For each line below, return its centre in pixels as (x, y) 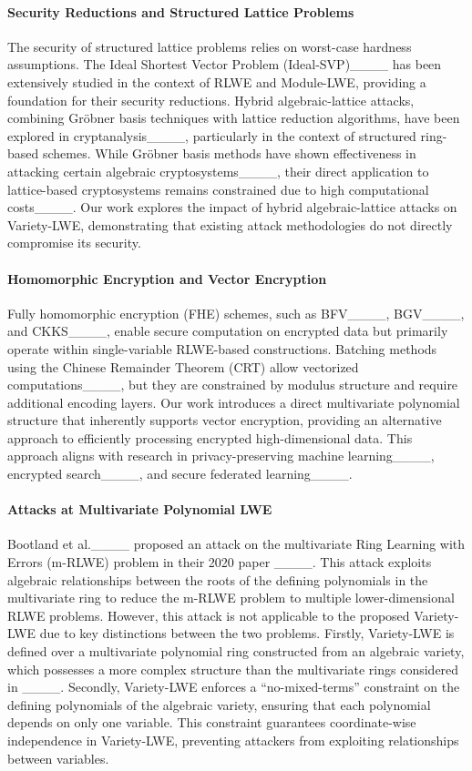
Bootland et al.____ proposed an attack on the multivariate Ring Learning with (236, 544)
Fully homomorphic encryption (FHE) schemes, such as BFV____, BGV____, (236, 313)
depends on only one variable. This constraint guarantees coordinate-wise (212, 722)
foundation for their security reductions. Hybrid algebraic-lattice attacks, (211, 100)
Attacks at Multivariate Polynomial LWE (140, 509)
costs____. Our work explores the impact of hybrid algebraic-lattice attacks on (232, 207)
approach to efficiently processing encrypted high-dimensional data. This (210, 437)
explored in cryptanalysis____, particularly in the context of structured (212, 135)
